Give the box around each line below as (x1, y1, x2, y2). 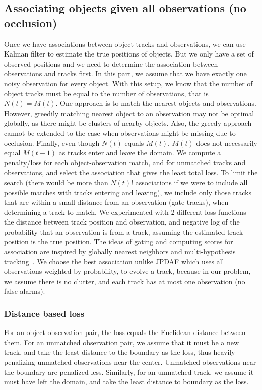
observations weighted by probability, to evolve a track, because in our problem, (4, 266, 251, 276)
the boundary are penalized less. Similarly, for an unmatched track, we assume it (4, 366, 254, 377)
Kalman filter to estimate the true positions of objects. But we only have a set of (4, 48, 254, 59)
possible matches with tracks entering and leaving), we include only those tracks (4, 187, 251, 197)
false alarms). (4, 286, 45, 296)
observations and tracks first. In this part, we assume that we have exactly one (4, 68, 247, 79)
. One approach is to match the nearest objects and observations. (55, 98, 256, 108)
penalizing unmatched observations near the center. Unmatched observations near (4, 357, 256, 367)
